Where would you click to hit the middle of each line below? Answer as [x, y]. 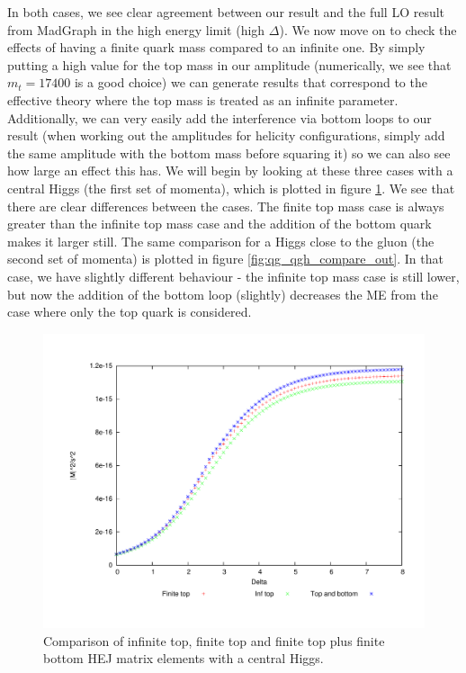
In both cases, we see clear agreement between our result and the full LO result [226, 12]
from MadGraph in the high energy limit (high [136, 29]
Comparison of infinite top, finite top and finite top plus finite [214, 640]
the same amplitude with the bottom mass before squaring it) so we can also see [229, 153]
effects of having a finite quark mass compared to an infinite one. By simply [216, 47]
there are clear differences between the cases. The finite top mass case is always [226, 206]
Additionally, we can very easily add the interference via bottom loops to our [220, 117]
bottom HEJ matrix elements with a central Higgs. [184, 658]
